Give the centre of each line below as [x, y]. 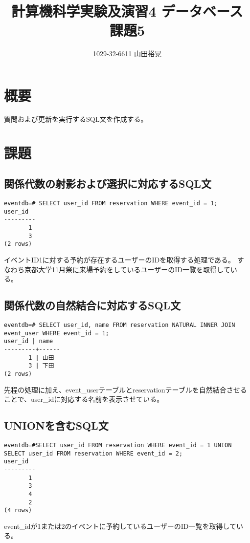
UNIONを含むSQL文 [56, 425]
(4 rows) [18, 510]
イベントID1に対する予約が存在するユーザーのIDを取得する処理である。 [120, 259]
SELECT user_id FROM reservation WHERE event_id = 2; [93, 453]
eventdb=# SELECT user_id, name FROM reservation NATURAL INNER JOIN [120, 325]
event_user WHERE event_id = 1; [57, 333]
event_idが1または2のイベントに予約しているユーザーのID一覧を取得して [120, 526]
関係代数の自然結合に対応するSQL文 [92, 305]
